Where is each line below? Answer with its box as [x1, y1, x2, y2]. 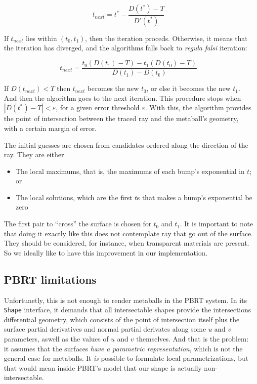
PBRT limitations [4, 271, 97, 287]
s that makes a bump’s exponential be [137, 192, 253, 202]
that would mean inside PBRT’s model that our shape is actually [4, 362, 202, 373]
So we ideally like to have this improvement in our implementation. [4, 247, 208, 257]
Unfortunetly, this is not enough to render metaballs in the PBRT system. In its [4, 295, 247, 305]
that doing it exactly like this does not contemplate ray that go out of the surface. [4, 228, 253, 238]
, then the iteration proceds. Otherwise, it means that [85, 33, 248, 43]
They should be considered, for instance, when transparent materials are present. [4, 238, 249, 248]
